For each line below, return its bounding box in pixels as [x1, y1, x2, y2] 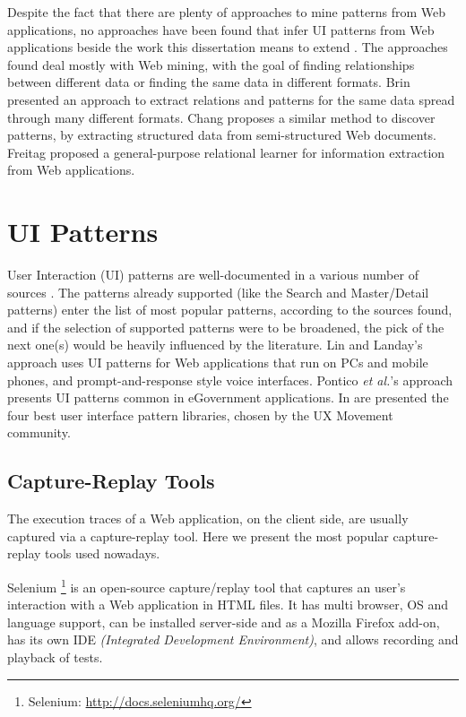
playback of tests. [7, 648, 103, 667]
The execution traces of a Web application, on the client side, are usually [7, 509, 409, 528]
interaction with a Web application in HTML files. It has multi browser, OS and [7, 595, 449, 614]
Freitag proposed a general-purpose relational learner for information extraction [7, 143, 445, 161]
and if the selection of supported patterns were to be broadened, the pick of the [7, 317, 444, 336]
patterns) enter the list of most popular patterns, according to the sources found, [7, 300, 453, 319]
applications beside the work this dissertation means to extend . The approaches [7, 38, 448, 56]
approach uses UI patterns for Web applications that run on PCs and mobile [7, 353, 428, 372]
